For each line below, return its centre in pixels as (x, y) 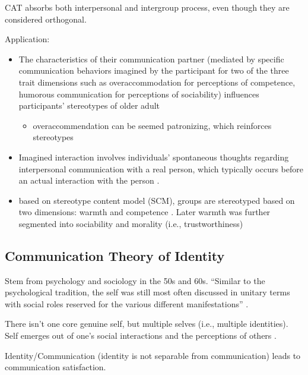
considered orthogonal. (46, 19)
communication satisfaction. (55, 367)
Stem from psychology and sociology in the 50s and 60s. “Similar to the (135, 280)
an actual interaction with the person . (89, 180)
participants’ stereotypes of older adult (89, 105)
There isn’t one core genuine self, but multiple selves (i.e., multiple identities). (147, 324)
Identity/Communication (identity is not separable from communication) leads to (153, 355)
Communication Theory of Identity (115, 255)
